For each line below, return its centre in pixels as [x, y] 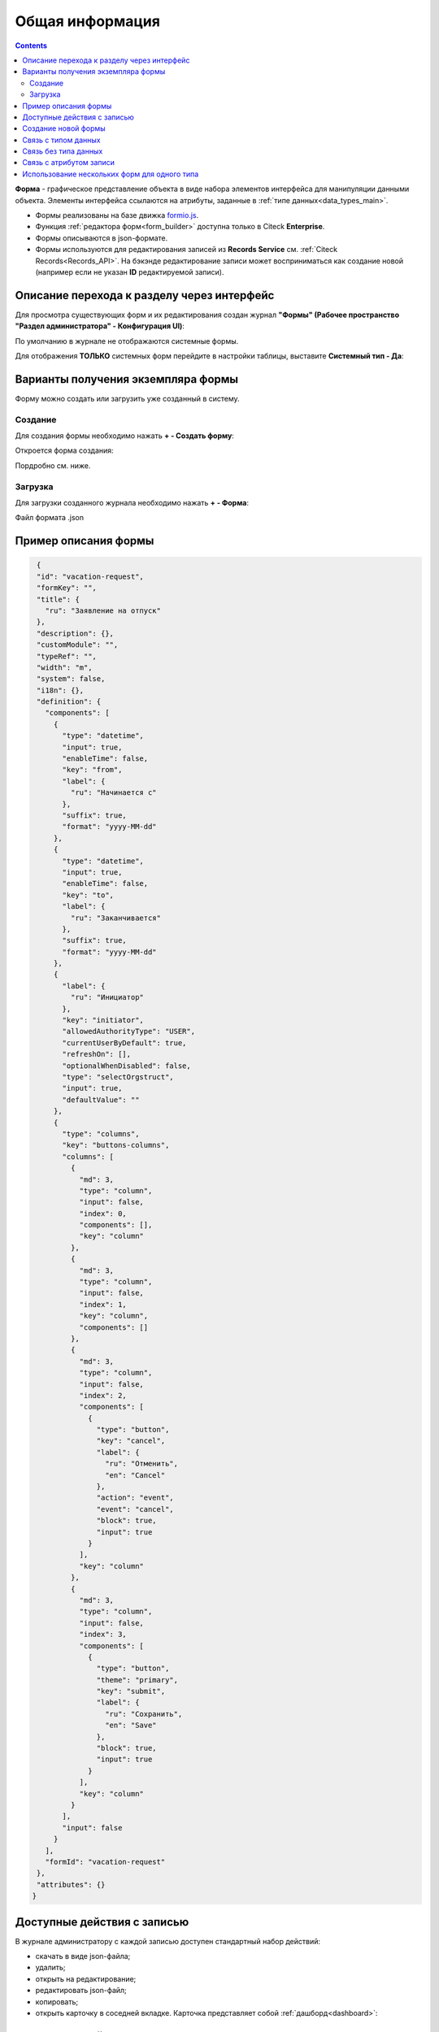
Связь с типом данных [61, 140]
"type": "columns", [101, 1133]
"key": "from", [92, 770]
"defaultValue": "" [101, 1100]
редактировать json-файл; [81, 1991]
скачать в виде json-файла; [83, 1956]
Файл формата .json [50, 518]
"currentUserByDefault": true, [124, 1043]
